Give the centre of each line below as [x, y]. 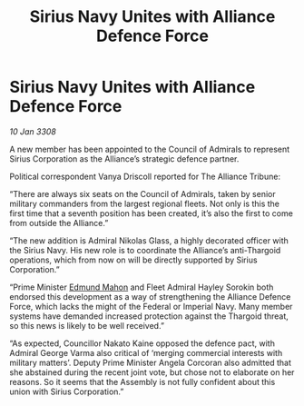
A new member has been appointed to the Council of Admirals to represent [150, 149]
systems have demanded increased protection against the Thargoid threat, [149, 316]
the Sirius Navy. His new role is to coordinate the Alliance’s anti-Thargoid [145, 250]
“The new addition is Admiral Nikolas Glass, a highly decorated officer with [149, 240]
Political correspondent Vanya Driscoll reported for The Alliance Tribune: [145, 176]
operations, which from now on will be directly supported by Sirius [133, 260]
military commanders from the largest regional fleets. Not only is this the [144, 203]
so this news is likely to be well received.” [87, 325]
